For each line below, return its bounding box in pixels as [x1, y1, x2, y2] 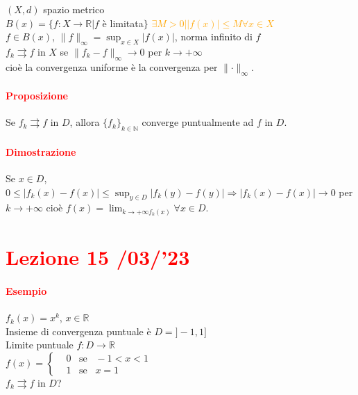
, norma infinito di [174, 29, 253, 44]
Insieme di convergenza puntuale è [6, 323, 151, 338]
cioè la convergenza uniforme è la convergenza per [6, 59, 218, 74]
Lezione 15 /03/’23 [6, 243, 190, 271]
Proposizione [6, 88, 68, 103]
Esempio [6, 283, 47, 298]
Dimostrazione [6, 144, 76, 159]
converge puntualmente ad [142, 115, 254, 129]
